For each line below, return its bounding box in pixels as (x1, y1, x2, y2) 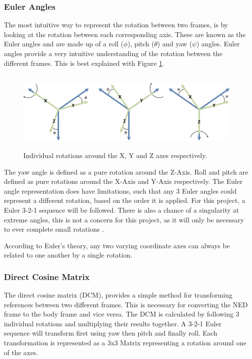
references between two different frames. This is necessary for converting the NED (4, 299, 248, 309)
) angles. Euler (196, 39, 240, 49)
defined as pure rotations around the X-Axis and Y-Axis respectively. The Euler (4, 176, 243, 186)
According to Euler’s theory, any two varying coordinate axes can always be (4, 240, 230, 250)
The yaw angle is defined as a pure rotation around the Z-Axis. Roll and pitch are (4, 166, 249, 177)
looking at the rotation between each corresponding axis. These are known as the (4, 29, 246, 39)
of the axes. (4, 347, 38, 357)
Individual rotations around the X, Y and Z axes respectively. (23, 150, 207, 160)
